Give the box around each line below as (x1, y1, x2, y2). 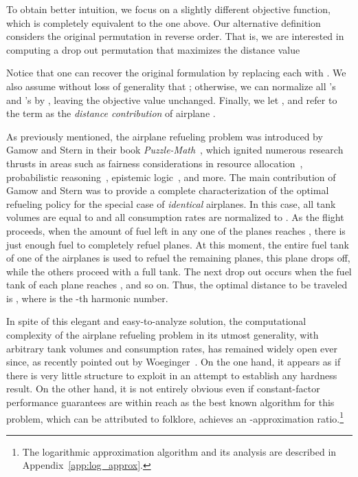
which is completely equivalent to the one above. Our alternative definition (6, 15, 321, 30)
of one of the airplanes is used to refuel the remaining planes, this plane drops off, (6, 251, 350, 265)
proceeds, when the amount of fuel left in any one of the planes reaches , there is (6, 223, 346, 237)
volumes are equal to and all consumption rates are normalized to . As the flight (6, 210, 344, 224)
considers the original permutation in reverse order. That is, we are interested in (6, 29, 344, 43)
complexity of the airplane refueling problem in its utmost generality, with (6, 328, 319, 342)
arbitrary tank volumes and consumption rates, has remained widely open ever (6, 341, 338, 355)
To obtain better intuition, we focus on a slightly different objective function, (6, 2, 331, 16)
